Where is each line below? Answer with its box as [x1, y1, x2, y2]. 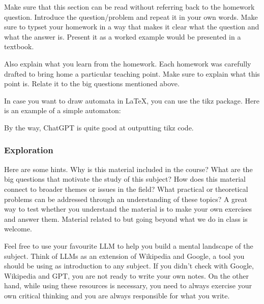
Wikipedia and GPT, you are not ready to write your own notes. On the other [4, 270, 249, 281]
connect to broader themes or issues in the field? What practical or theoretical [4, 183, 248, 194]
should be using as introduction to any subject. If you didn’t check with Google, [4, 260, 254, 271]
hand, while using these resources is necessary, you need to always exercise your [4, 280, 252, 291]
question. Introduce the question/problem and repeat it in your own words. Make [4, 11, 258, 22]
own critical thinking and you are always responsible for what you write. [4, 290, 230, 300]
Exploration [4, 144, 53, 156]
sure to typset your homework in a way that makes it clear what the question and [4, 21, 259, 32]
